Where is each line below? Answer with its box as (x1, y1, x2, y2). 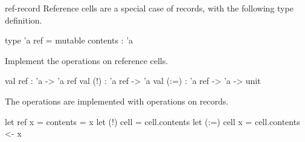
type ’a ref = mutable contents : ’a (5, 34, 133, 47)
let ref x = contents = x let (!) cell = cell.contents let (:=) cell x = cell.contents (5, 115, 300, 127)
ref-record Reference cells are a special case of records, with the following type (5, 2, 294, 14)
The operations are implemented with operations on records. (5, 94, 229, 107)
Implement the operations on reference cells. (5, 54, 169, 66)
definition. (5, 13, 42, 26)
